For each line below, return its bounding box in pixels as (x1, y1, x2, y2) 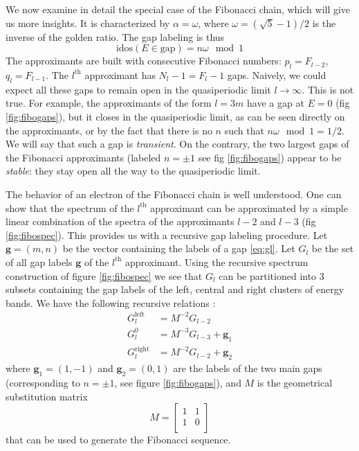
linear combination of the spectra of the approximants (6, 214, 234, 229)
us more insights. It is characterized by (6, 15, 170, 30)
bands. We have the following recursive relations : (6, 295, 216, 310)
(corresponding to (6, 375, 80, 390)
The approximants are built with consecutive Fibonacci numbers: (6, 53, 282, 68)
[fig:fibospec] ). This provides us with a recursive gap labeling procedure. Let (6, 227, 328, 242)
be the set (311, 241, 354, 256)
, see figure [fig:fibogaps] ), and (114, 375, 241, 390)
